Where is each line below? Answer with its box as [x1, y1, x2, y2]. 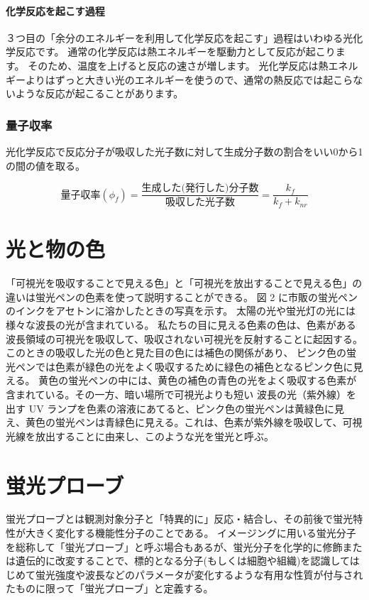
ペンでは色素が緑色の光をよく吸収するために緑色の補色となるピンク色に [15, 359, 353, 373]
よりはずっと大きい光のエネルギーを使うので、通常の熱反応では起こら [25, 72, 353, 87]
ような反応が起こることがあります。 [15, 86, 184, 101]
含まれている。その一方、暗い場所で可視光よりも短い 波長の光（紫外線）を [6, 386, 356, 401]
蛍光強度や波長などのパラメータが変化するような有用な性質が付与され [35, 567, 363, 582]
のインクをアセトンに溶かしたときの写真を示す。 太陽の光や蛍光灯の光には [6, 303, 356, 318]
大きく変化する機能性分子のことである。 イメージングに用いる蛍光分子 [25, 525, 356, 540]
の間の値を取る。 [6, 158, 85, 173]
